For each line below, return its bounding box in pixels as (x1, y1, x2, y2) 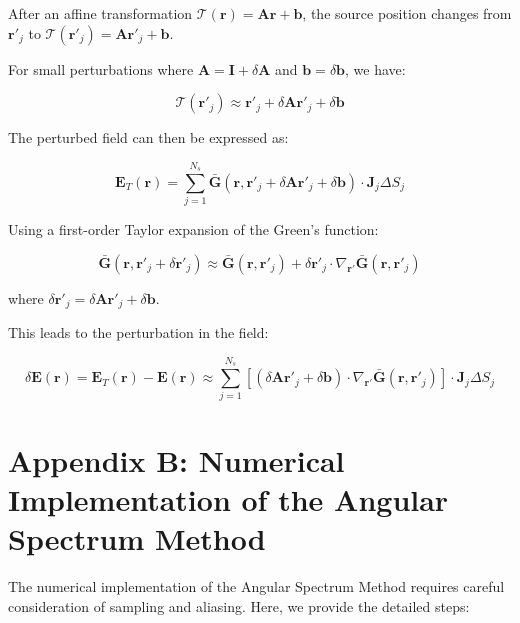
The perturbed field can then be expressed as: (8, 127, 289, 148)
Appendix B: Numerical (8, 439, 345, 480)
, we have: (345, 58, 406, 79)
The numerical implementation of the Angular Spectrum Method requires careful (8, 575, 505, 596)
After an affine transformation (8, 3, 193, 23)
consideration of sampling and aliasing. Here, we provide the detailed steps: (8, 595, 470, 616)
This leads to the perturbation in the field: (8, 322, 269, 343)
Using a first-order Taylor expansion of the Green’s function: (8, 219, 379, 240)
